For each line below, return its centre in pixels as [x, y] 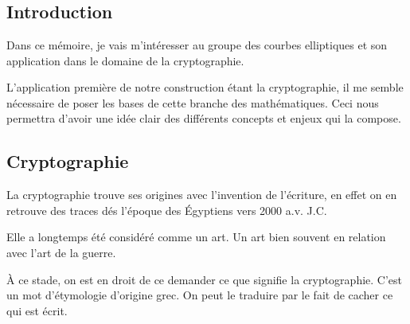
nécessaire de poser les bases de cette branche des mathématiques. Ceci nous [193, 102]
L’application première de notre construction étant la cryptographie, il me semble [205, 87]
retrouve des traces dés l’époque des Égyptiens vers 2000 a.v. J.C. [167, 210]
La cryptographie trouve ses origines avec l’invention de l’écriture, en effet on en [202, 195]
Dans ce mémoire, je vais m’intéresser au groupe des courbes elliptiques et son [197, 45]
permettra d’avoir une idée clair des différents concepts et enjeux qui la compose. [204, 118]
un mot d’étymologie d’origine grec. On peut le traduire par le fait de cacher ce [200, 295]
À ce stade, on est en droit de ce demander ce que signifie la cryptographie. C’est [205, 279]
